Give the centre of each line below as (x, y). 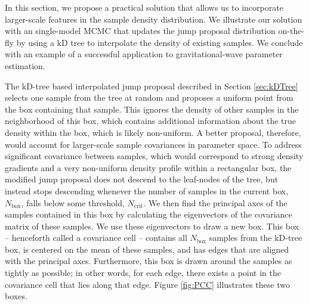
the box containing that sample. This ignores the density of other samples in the (152, 109)
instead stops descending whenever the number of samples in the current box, (147, 190)
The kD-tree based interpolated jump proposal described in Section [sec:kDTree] (152, 86)
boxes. (16, 296)
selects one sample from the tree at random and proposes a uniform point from (149, 97)
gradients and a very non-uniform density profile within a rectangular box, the (148, 167)
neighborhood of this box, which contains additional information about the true (151, 121)
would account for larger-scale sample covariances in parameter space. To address (153, 144)
